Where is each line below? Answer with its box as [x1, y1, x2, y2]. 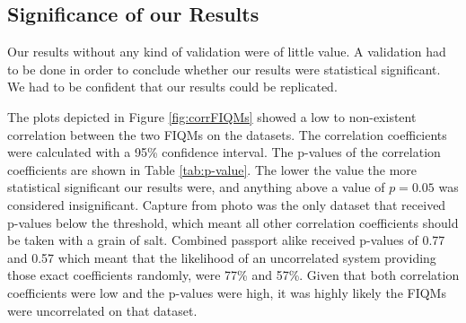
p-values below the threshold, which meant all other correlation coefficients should [7, 213, 459, 231]
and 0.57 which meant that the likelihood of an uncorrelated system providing [7, 248, 436, 266]
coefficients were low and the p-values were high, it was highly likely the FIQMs [7, 283, 446, 301]
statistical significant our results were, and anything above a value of [7, 178, 385, 196]
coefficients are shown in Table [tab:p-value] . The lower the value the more [7, 160, 418, 179]
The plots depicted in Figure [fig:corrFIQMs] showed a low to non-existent [7, 107, 417, 126]
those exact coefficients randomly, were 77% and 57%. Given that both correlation [7, 266, 460, 284]
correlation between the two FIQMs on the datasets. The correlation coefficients [7, 125, 447, 144]
